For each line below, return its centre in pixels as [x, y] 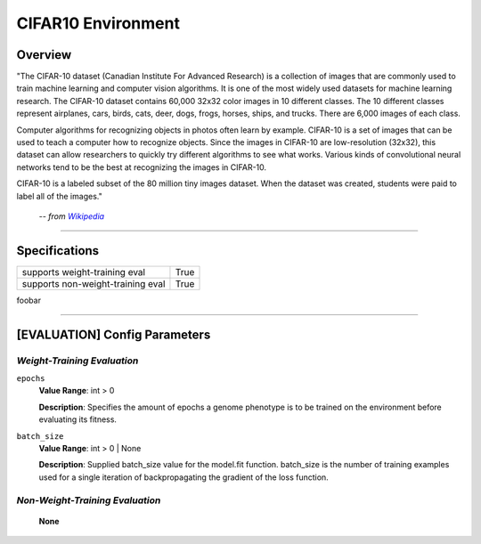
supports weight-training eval [84, 272]
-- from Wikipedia [72, 216]
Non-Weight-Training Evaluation [89, 500]
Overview [44, 55]
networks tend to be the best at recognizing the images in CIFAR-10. [142, 167]
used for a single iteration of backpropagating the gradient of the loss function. [183, 477]
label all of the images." [59, 196]
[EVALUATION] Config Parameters [114, 334]
